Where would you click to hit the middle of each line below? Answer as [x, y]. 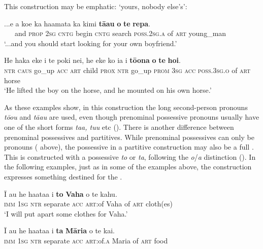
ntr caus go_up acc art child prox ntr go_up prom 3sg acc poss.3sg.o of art [127, 70]
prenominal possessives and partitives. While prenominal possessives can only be [129, 137]
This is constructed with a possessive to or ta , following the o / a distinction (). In [130, 156]
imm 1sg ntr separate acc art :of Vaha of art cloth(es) [88, 204]
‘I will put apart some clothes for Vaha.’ [66, 213]
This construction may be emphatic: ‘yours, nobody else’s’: [96, 6]
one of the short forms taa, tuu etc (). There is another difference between [119, 127]
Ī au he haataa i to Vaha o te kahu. [61, 193]
